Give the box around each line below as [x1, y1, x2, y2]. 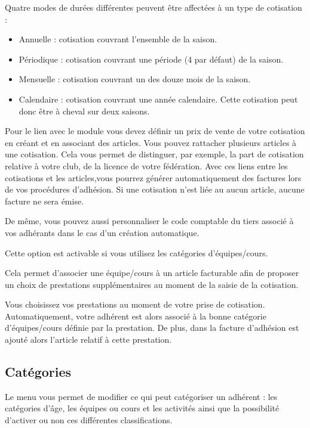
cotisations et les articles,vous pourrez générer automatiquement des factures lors [5, 171, 302, 184]
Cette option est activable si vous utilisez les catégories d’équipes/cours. [5, 246, 268, 259]
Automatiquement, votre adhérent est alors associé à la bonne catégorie [5, 309, 266, 322]
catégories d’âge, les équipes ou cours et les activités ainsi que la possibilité [5, 402, 280, 414]
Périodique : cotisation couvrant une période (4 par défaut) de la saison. [19, 52, 284, 65]
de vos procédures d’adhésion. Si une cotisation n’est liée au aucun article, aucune [5, 183, 305, 196]
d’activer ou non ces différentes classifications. [5, 414, 173, 426]
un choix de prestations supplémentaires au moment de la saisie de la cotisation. [5, 278, 299, 290]
